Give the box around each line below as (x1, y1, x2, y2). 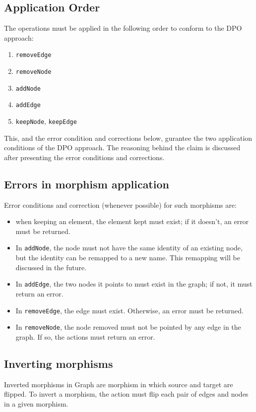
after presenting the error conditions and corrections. (4, 152, 165, 162)
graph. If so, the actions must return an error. (15, 331, 155, 342)
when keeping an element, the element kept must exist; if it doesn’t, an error (15, 216, 249, 227)
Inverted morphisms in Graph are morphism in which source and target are (4, 379, 233, 389)
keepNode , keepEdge (15, 116, 77, 126)
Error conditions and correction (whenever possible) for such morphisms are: (4, 199, 237, 210)
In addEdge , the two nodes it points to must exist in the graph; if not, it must (15, 279, 253, 289)
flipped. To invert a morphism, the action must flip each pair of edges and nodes (4, 389, 249, 399)
